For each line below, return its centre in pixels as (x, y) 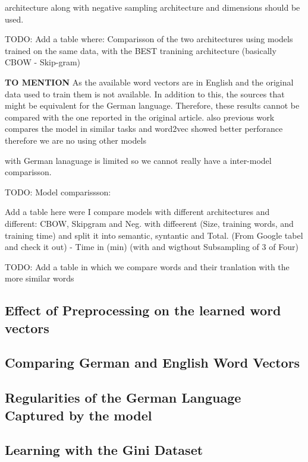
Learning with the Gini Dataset (104, 450)
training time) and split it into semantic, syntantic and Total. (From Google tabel (154, 235)
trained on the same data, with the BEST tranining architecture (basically (141, 50)
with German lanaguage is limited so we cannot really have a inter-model (138, 160)
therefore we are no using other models (76, 140)
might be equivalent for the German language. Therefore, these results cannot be (152, 105)
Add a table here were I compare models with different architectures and (137, 212)
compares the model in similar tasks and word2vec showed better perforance (144, 129)
